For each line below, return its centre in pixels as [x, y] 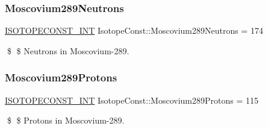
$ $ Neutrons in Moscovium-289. [68, 50]
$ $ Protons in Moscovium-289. [66, 120]
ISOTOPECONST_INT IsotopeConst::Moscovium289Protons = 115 [132, 100]
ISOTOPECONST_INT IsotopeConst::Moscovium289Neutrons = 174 [134, 30]
